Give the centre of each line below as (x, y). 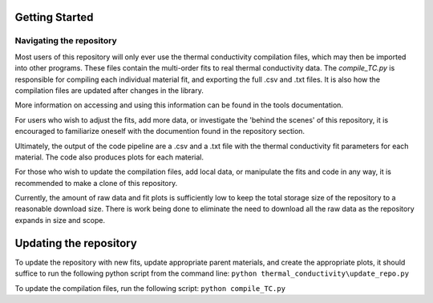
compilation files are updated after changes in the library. (109, 90)
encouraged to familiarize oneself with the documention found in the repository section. (160, 131)
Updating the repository (76, 243)
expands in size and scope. (60, 220)
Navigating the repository (66, 41)
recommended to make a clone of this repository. (96, 183)
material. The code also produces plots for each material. (109, 157)
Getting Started (54, 17)
